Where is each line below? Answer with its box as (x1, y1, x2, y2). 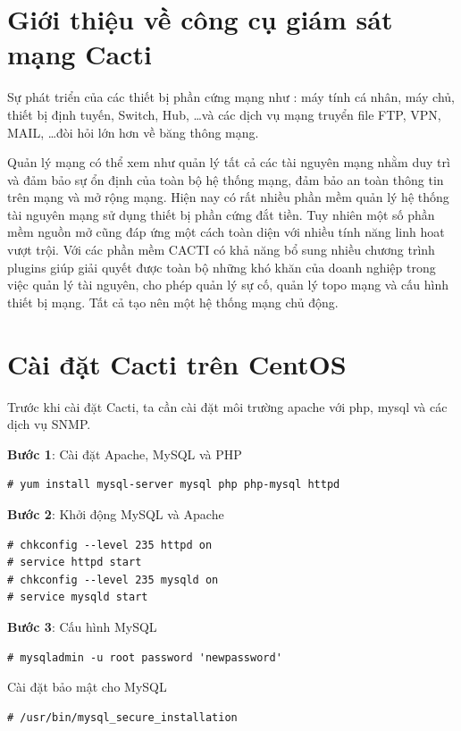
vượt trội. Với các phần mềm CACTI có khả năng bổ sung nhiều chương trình (7, 240, 435, 259)
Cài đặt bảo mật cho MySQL (7, 677, 167, 696)
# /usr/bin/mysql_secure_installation (7, 710, 238, 724)
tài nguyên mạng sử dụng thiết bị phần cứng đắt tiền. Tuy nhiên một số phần (7, 205, 435, 223)
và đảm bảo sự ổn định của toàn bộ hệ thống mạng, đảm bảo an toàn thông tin (7, 170, 444, 189)
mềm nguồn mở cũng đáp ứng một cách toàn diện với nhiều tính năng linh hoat (7, 223, 445, 241)
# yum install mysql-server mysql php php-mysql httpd (7, 478, 340, 492)
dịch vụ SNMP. (7, 415, 91, 433)
